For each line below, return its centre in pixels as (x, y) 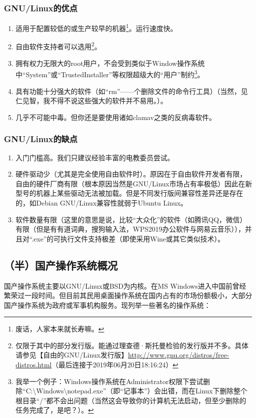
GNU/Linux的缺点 (41, 139)
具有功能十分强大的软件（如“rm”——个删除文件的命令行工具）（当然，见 (132, 91)
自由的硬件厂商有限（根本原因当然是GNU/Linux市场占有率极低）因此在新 (134, 183)
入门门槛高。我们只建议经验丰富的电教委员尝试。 (95, 157)
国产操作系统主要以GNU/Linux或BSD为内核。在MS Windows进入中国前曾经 (125, 285)
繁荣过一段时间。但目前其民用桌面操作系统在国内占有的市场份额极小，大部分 (128, 295)
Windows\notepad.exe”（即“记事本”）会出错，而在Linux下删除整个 (142, 391)
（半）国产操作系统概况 (61, 265)
